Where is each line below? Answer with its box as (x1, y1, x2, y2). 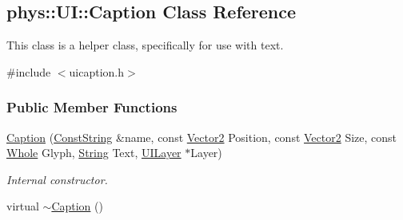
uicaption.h (69, 63, 125, 80)
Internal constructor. (6, 171, 108, 187)
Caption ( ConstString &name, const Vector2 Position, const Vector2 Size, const (6, 128, 397, 145)
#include (6, 63, 51, 80)
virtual (6, 198, 39, 214)
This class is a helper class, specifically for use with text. (6, 37, 284, 53)
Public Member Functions (6, 97, 178, 117)
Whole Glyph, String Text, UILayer (6, 144, 182, 161)
